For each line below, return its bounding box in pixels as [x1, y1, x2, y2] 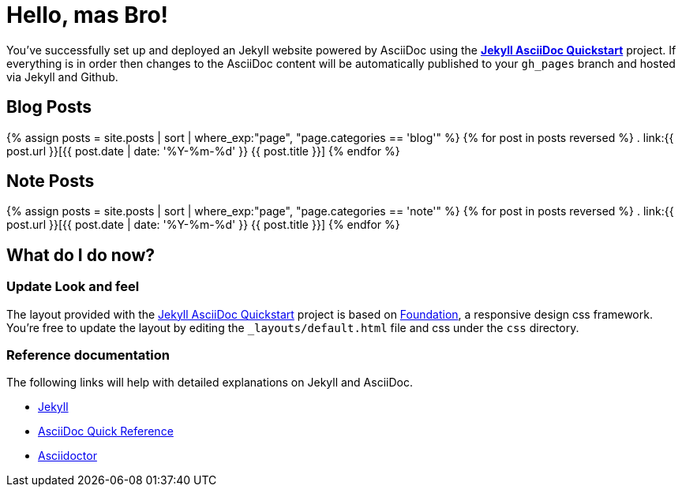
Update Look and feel [6, 278, 140, 295]
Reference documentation [6, 347, 170, 364]
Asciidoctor [38, 449, 97, 463]
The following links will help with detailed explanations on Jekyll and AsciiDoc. [6, 375, 413, 390]
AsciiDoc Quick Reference [38, 424, 174, 439]
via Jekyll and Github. [6, 69, 118, 84]
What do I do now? [6, 245, 156, 265]
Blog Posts [6, 97, 92, 118]
